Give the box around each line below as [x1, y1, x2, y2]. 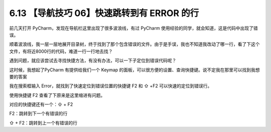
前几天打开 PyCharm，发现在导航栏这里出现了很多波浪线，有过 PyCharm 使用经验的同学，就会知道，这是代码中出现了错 [9, 25, 258, 31]
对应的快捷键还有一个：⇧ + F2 [9, 101, 73, 107]
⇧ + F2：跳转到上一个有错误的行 [9, 119, 78, 125]
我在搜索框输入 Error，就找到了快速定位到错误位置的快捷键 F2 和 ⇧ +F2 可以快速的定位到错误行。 [9, 83, 212, 89]
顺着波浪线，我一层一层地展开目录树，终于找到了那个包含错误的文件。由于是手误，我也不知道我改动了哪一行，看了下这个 [9, 41, 260, 47]
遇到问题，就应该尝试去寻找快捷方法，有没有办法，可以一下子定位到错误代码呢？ [9, 58, 177, 64]
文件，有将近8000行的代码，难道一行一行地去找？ [9, 48, 113, 54]
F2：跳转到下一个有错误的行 [9, 110, 68, 116]
